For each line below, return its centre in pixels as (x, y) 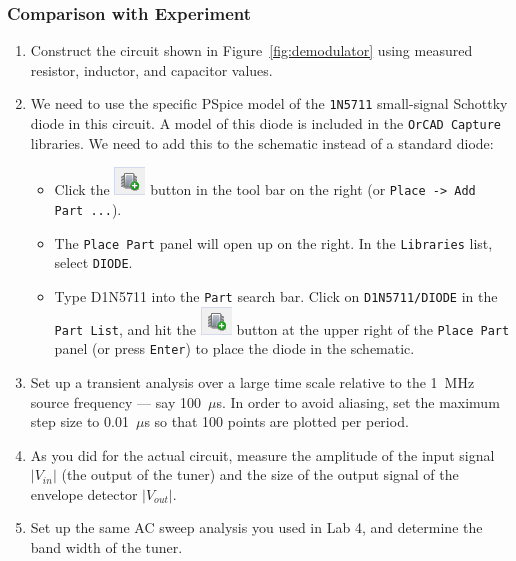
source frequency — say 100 (115, 401)
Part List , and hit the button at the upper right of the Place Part (282, 328)
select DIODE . (93, 262)
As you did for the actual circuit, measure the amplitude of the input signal (262, 454)
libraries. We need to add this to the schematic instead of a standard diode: (262, 142)
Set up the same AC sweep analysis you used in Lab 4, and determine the (256, 527)
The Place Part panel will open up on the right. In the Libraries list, (273, 242)
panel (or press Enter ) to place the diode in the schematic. (234, 348)
